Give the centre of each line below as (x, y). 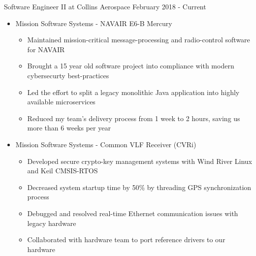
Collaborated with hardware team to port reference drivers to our (126, 240)
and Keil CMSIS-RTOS (63, 171)
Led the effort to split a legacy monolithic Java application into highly (133, 92)
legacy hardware (52, 223)
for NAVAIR (46, 49)
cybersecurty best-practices (68, 75)
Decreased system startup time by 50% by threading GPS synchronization (139, 187)
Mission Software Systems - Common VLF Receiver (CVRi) (106, 144)
